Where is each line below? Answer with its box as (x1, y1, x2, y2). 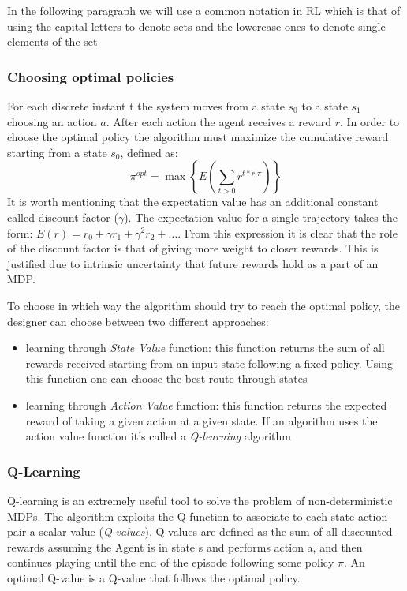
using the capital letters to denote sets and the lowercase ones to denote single (7, 17, 386, 34)
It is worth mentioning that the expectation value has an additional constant (7, 193, 379, 210)
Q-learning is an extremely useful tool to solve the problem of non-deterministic (7, 492, 393, 508)
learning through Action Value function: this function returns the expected (25, 396, 387, 413)
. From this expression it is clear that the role (177, 224, 398, 241)
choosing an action (7, 113, 97, 129)
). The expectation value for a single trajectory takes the (124, 208, 398, 225)
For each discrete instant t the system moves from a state (7, 98, 285, 114)
